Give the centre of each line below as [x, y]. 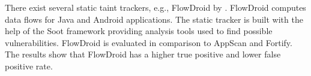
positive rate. [29, 66]
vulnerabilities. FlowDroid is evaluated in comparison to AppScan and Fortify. [149, 42]
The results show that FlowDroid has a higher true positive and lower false [143, 54]
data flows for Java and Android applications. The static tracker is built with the [154, 19]
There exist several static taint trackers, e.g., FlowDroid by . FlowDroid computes [155, 7]
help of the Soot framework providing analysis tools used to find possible [139, 31]
